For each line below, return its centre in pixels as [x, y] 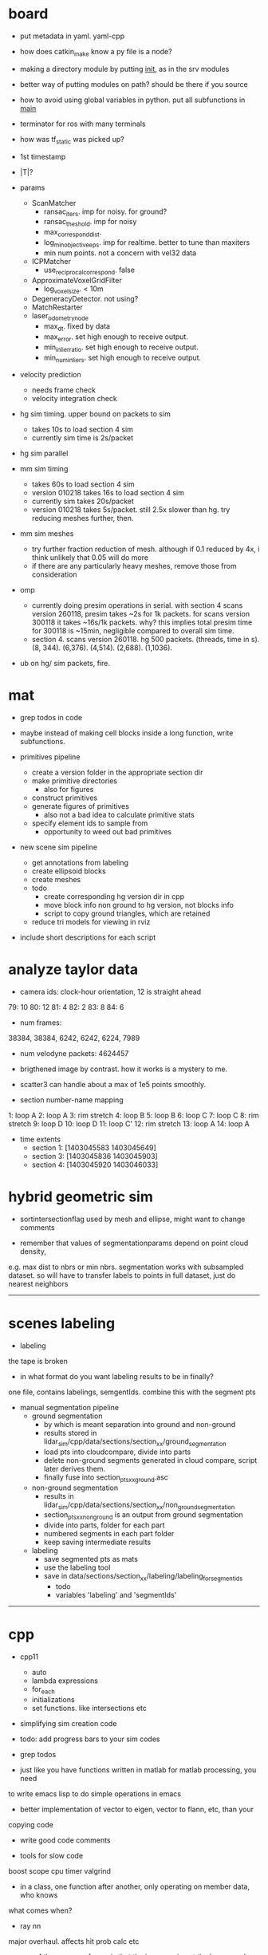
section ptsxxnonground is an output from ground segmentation [143, 1516]
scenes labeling [62, 1324]
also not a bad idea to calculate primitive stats [119, 815]
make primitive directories [75, 781]
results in [59, 1496]
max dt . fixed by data [77, 327]
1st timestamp [43, 156]
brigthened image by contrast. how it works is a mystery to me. [124, 1069]
